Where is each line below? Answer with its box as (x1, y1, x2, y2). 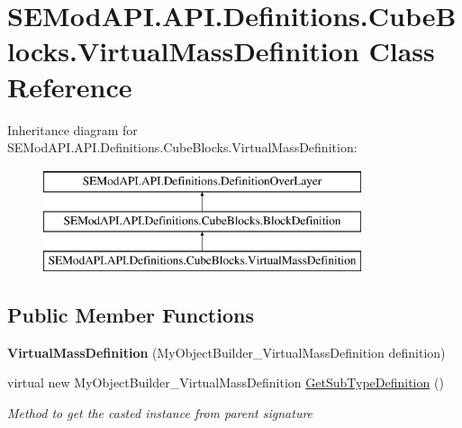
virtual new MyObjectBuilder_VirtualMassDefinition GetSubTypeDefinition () (7, 373, 444, 392)
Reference (7, 68, 132, 105)
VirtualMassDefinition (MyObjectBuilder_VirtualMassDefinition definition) (7, 342, 446, 361)
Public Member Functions (7, 301, 254, 329)
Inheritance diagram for (7, 120, 138, 139)
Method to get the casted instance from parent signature (7, 404, 313, 423)
